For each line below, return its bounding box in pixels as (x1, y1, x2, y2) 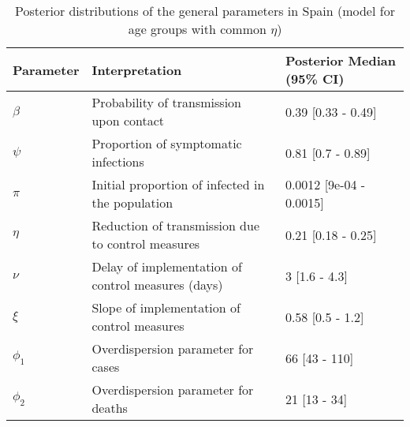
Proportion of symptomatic (91, 134, 242, 152)
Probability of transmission (91, 93, 241, 111)
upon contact (91, 111, 165, 129)
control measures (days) (91, 275, 223, 294)
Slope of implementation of (91, 298, 240, 317)
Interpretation (91, 60, 182, 79)
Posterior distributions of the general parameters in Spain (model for (15, 2, 395, 20)
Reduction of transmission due (91, 216, 260, 234)
